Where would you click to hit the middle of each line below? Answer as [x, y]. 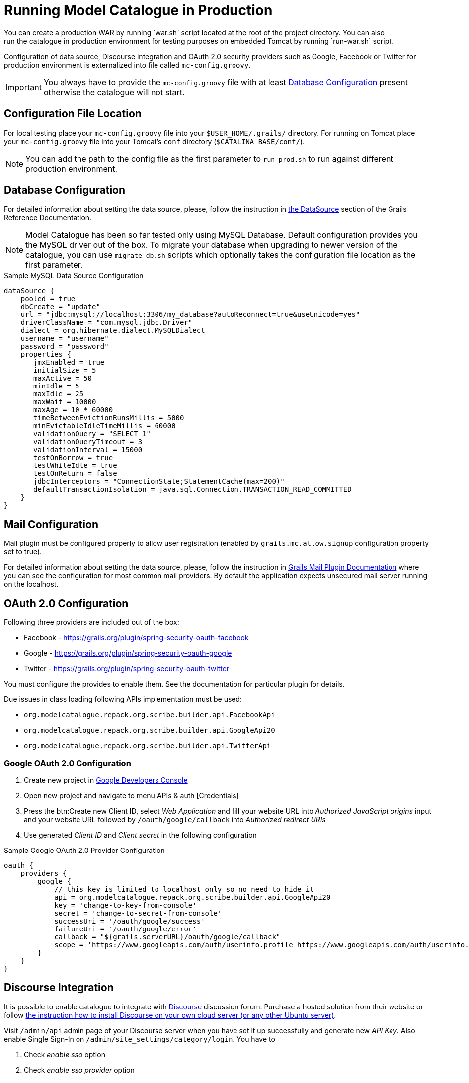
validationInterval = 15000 [88, 450]
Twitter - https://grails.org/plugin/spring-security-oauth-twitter [127, 669]
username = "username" [65, 339]
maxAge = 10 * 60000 [73, 410]
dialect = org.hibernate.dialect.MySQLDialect [113, 331]
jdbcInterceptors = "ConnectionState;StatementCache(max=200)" [159, 482]
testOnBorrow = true [73, 458]
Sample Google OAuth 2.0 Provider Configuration [84, 850]
